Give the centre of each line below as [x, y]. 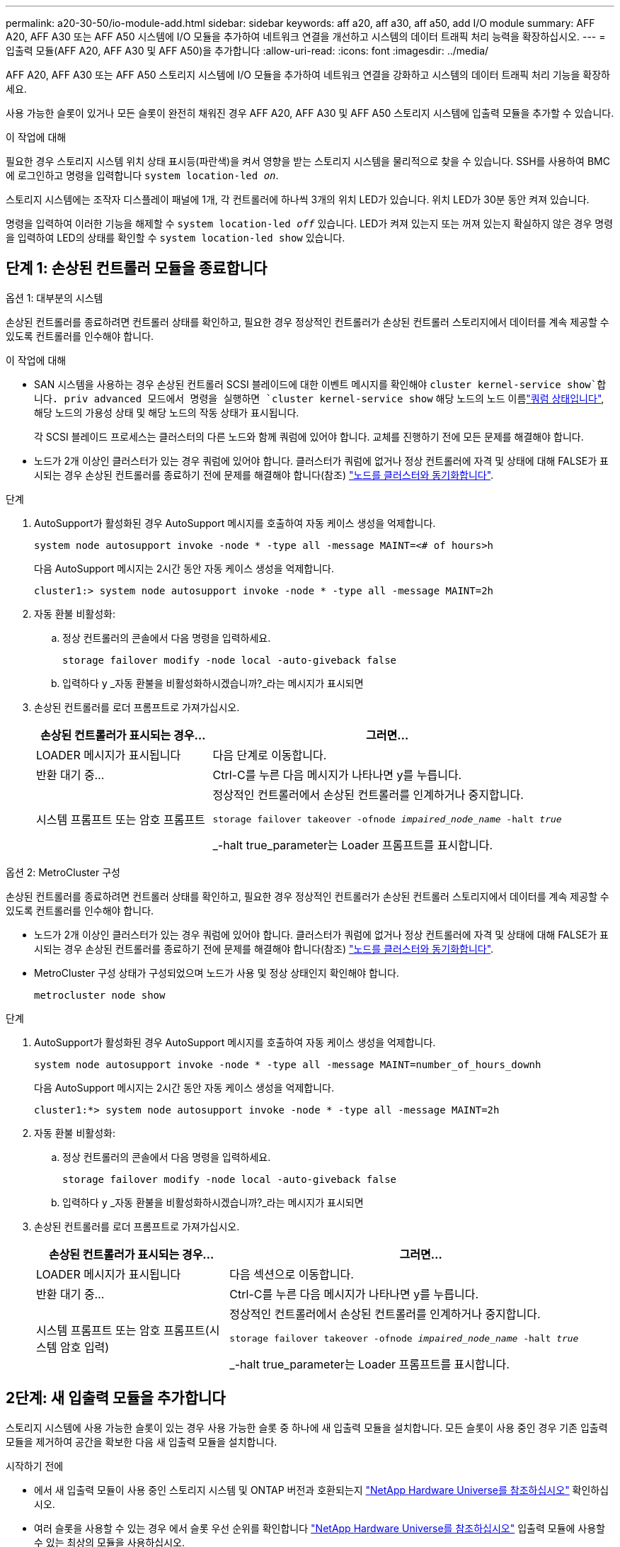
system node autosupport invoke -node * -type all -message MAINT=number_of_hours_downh [288, 1064]
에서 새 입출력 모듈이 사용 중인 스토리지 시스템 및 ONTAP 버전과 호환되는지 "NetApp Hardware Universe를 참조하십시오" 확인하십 [322, 1490]
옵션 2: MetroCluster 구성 [63, 872]
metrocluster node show [100, 995]
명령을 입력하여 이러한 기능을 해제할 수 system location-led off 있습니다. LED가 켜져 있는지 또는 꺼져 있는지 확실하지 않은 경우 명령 [310, 223]
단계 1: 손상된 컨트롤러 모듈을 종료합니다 [137, 268]
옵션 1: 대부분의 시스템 [54, 297]
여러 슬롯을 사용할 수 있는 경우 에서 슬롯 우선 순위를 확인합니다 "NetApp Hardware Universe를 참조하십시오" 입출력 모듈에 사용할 [320, 1528]
